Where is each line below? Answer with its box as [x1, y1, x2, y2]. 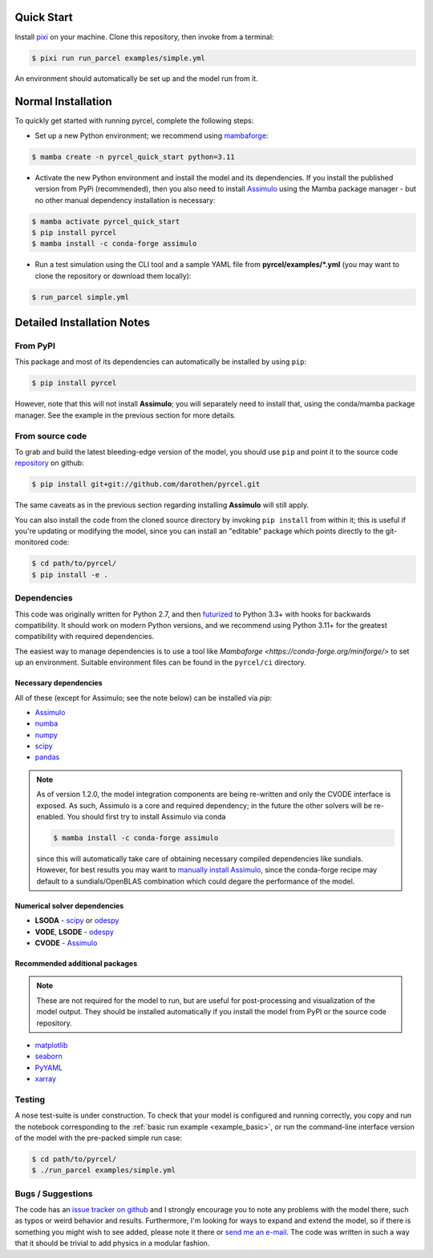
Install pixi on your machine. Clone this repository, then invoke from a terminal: [14, 32, 274, 42]
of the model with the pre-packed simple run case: [14, 1133, 183, 1143]
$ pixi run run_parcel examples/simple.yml [31, 53, 206, 63]
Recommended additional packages [14, 958, 138, 968]
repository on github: [14, 458, 84, 468]
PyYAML [34, 1062, 63, 1072]
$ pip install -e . [31, 570, 108, 579]
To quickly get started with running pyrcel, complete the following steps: [14, 116, 254, 126]
